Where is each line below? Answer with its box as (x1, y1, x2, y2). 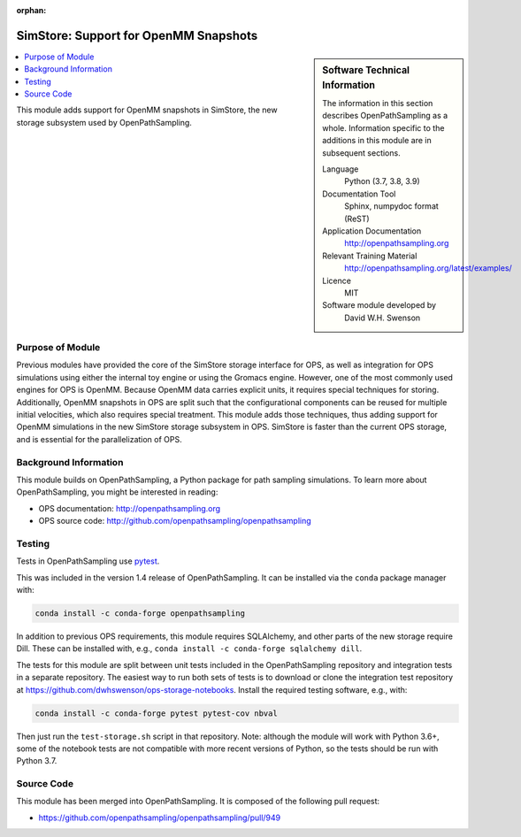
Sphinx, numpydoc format (344, 201, 440, 211)
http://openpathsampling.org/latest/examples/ (344, 263, 512, 273)
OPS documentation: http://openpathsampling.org (38, 503, 221, 513)
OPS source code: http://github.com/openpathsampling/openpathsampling (38, 516, 311, 526)
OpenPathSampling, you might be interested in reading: (16, 487, 218, 497)
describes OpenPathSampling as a (322, 111, 448, 121)
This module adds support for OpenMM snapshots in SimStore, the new (16, 104, 278, 115)
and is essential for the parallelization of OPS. (16, 434, 182, 444)
